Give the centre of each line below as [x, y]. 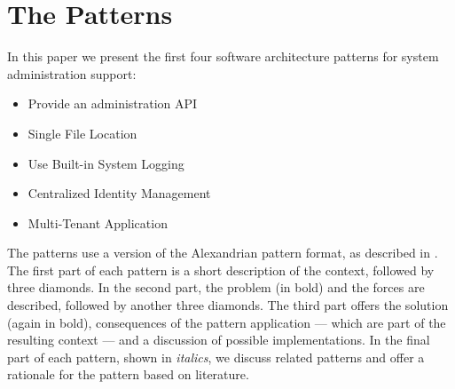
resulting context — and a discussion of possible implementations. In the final [219, 340]
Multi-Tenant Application [98, 222]
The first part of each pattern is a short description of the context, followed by [221, 270]
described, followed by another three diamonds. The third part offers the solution [228, 305]
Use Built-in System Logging [106, 163]
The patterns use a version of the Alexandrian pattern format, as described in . [223, 253]
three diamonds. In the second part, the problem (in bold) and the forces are [216, 287]
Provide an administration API [113, 103]
